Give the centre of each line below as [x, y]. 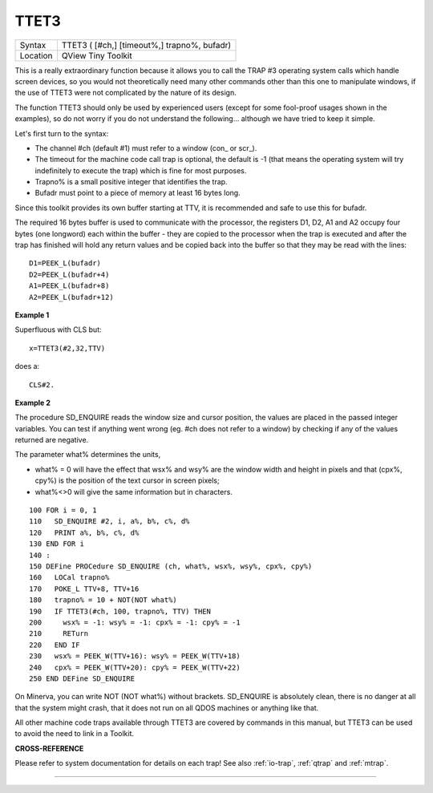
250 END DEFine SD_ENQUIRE [82, 678]
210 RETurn [59, 634]
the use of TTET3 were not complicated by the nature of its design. [125, 93]
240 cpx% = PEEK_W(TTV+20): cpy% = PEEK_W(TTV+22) [135, 667]
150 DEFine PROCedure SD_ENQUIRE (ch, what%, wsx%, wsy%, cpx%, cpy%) [171, 566]
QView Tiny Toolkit [97, 55]
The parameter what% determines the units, [88, 455]
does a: [27, 366]
